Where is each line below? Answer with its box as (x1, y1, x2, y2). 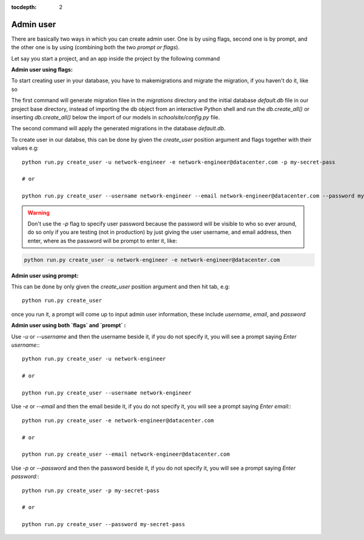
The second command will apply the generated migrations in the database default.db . (11, 125, 226, 132)
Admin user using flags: (11, 66, 73, 73)
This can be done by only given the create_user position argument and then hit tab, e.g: (11, 283, 230, 290)
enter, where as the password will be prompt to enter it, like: (27, 237, 177, 244)
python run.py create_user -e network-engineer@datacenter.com (22, 417, 214, 424)
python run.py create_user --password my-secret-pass (22, 521, 185, 528)
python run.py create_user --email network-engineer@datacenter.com (22, 451, 230, 458)
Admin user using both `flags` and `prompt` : (11, 322, 126, 329)
